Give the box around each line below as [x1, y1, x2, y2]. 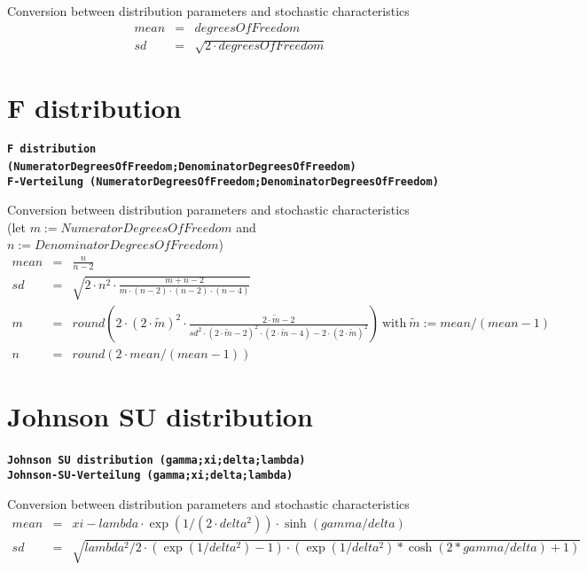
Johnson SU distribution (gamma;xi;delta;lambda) [7, 454, 306, 467]
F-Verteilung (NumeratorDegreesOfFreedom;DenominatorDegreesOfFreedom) [7, 175, 439, 188]
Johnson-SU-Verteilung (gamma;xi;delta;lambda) [7, 468, 293, 481]
